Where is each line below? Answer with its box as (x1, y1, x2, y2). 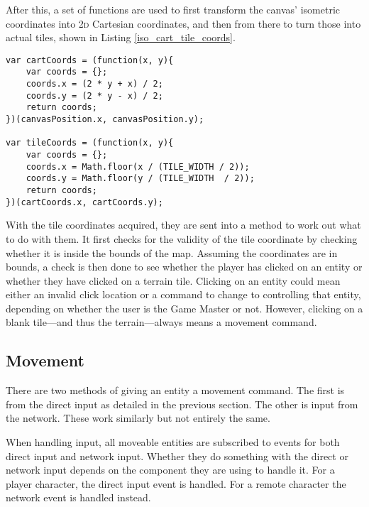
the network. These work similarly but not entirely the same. (6, 410, 270, 425)
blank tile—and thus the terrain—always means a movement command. (6, 315, 317, 329)
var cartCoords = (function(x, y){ (6, 55, 174, 65)
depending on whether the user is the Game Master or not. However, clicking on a (6, 300, 363, 315)
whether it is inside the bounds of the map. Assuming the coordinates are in (6, 245, 338, 260)
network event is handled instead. (6, 490, 151, 505)
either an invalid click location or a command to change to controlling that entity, (6, 287, 361, 302)
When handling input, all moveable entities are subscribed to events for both (6, 435, 340, 449)
